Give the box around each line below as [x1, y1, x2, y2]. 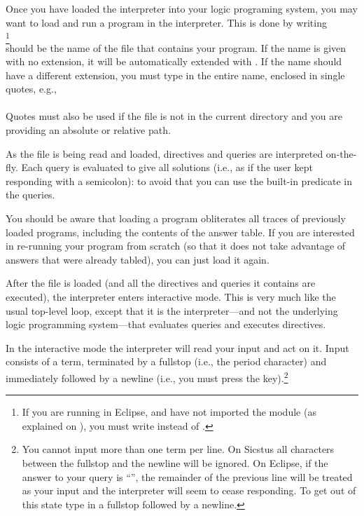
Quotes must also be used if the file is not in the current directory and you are [6, 109, 342, 123]
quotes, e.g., [6, 81, 57, 96]
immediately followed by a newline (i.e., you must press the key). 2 [6, 368, 288, 385]
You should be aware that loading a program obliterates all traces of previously [6, 211, 346, 226]
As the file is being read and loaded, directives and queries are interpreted [6, 146, 323, 161]
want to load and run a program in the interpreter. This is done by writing [6, 15, 327, 29]
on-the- [325, 146, 357, 161]
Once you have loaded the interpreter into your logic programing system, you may [6, 1, 358, 15]
